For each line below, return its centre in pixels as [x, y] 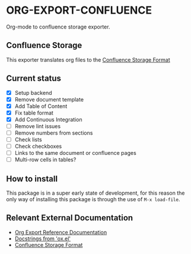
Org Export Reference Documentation [61, 232]
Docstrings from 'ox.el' [43, 239]
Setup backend [33, 93]
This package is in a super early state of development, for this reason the [95, 193]
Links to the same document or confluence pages [75, 153]
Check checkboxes [38, 147]
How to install [32, 179]
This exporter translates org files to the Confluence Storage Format [88, 59]
